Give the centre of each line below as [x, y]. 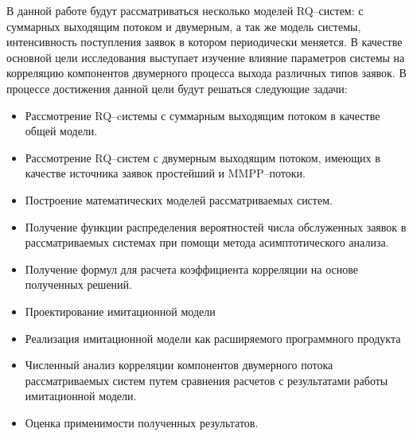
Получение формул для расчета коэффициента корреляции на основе [191, 269]
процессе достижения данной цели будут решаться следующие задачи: [177, 88]
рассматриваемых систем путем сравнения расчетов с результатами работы [206, 380]
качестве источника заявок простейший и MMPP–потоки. [165, 173]
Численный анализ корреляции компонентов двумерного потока [179, 365]
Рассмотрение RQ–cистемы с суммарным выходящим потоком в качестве [203, 115]
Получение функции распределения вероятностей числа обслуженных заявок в [216, 226]
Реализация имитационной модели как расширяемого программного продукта [213, 338]
